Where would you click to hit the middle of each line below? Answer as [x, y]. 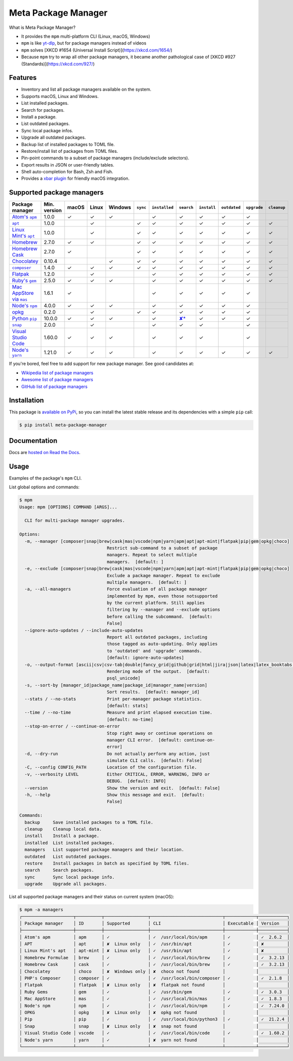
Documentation [33, 441]
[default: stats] [127, 706]
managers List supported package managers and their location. [105, 850]
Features [23, 78]
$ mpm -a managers [41, 910]
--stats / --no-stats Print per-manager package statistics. [114, 699]
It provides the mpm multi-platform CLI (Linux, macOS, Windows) [86, 36]
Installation [26, 400]
